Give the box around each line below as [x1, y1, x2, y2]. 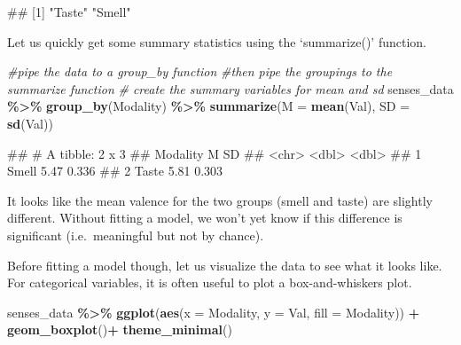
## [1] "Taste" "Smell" [7, 3, 131, 20]
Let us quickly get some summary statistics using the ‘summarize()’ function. [7, 32, 426, 51]
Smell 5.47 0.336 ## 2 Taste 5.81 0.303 [7, 161, 223, 180]
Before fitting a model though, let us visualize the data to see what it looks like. [7, 255, 442, 274]
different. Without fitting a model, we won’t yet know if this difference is [7, 208, 402, 227]
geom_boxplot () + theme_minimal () [7, 320, 232, 339]
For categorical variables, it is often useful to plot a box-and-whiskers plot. [7, 273, 412, 292]
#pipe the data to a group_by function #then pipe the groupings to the [7, 62, 393, 81]
